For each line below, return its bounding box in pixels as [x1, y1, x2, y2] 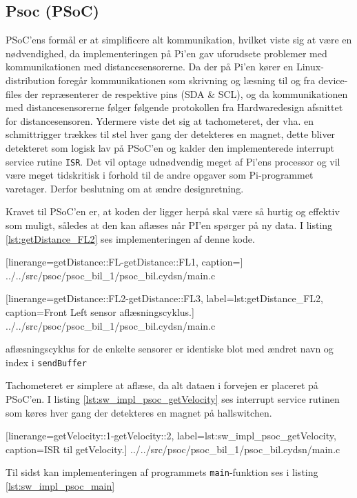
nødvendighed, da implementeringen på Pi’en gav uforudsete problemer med [6, 46, 327, 60]
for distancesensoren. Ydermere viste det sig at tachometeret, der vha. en [6, 113, 314, 128]
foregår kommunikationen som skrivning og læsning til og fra [58, 72, 316, 87]
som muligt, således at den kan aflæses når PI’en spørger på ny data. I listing [6, 217, 333, 232]
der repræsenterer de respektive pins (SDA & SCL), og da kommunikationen [25, 86, 348, 101]
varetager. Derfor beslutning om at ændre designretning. [6, 181, 244, 195]
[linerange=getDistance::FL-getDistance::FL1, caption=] [6, 255, 243, 269]
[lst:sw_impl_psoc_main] [6, 479, 115, 493]
